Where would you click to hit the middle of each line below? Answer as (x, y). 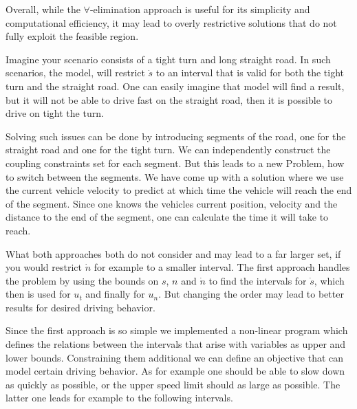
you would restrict (44, 267)
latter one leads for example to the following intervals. (119, 398)
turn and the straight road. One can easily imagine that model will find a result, (175, 86)
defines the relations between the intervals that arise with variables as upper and (176, 344)
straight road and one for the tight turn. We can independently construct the (168, 150)
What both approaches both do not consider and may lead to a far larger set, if (173, 253)
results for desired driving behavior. (80, 307)
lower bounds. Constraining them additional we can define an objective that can (175, 357)
